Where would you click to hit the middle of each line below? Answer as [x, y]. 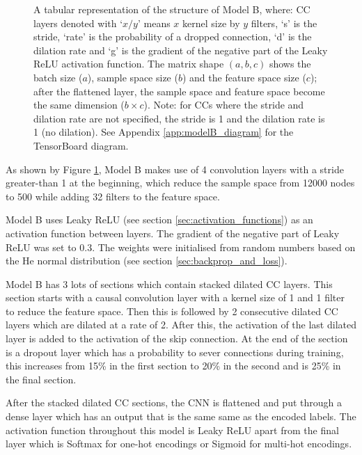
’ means [154, 23]
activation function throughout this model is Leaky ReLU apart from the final [172, 430]
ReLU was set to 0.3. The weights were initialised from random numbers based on [181, 247]
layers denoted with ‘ [78, 23]
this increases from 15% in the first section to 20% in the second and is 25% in [173, 366]
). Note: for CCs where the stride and [224, 105]
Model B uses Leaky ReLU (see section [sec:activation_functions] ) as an [159, 219]
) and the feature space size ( [244, 77]
